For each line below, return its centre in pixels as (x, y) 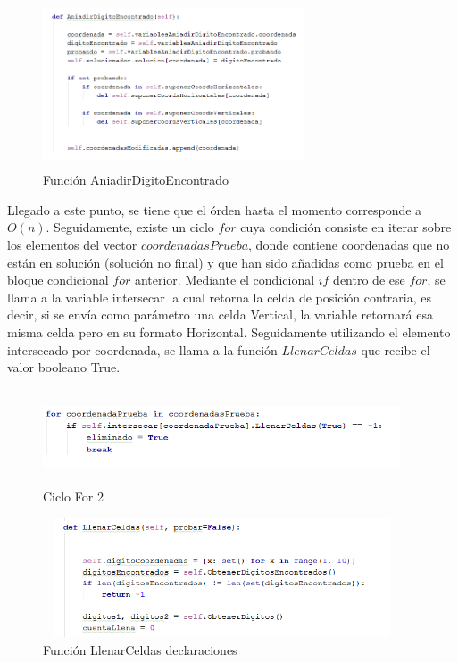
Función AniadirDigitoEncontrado (136, 180)
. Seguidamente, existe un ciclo (130, 227)
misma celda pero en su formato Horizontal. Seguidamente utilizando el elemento (229, 332)
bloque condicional (58, 280)
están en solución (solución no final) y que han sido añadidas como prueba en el (225, 262)
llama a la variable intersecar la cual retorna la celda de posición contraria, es (219, 297)
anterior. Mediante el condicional (225, 280)
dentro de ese (369, 280)
